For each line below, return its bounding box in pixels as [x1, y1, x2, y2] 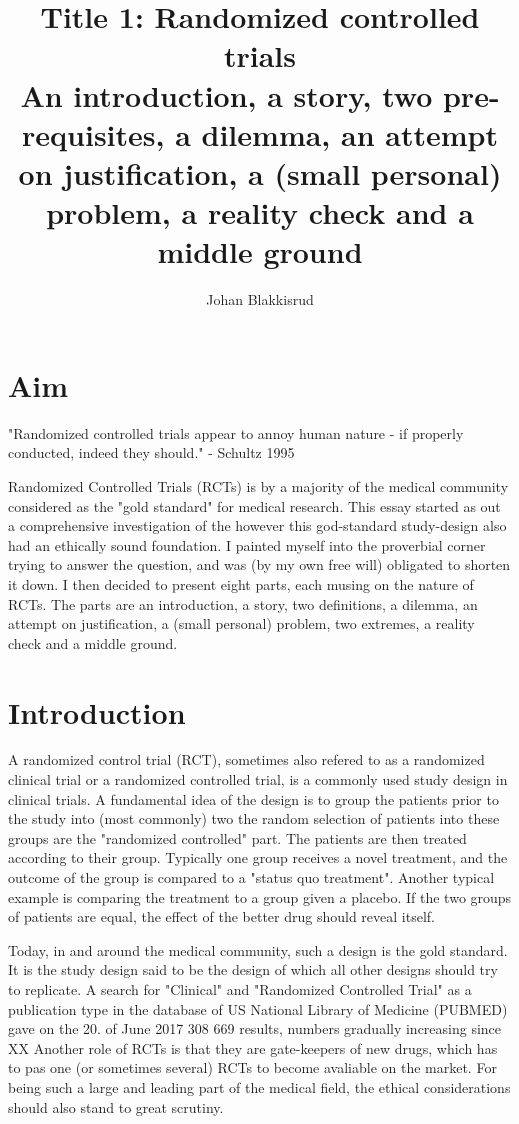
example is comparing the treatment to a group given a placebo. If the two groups [8, 886, 512, 907]
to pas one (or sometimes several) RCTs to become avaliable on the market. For [8, 1057, 497, 1078]
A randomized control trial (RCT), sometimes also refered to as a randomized [8, 749, 485, 770]
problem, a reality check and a [46, 192, 474, 233]
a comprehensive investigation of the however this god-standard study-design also [8, 515, 507, 536]
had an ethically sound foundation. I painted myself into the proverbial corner [8, 534, 486, 555]
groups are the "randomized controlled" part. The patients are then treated [8, 827, 467, 848]
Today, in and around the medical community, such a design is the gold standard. [8, 939, 508, 960]
